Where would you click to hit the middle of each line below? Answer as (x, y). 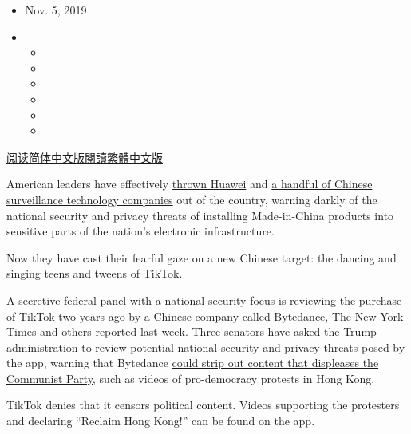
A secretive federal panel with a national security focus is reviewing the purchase (204, 300)
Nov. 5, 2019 (56, 10)
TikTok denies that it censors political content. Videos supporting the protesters (203, 405)
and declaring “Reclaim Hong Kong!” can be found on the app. (161, 421)
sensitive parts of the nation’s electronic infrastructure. (140, 231)
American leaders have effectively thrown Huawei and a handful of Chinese (190, 184)
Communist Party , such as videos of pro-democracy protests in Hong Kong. (191, 378)
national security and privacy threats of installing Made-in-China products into (200, 215)
